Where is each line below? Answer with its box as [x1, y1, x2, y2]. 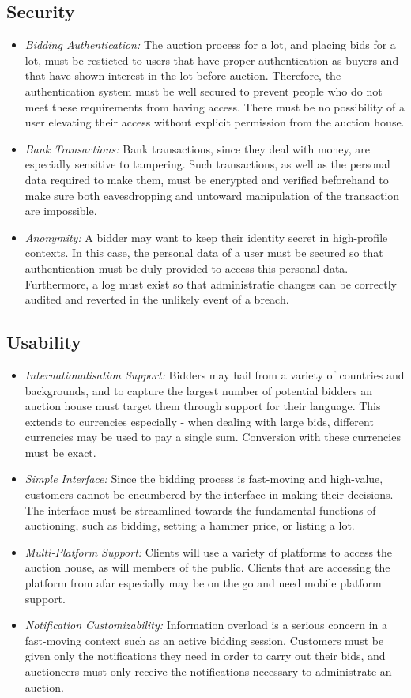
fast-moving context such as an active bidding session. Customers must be [25, 632, 384, 648]
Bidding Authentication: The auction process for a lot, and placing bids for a [25, 36, 396, 53]
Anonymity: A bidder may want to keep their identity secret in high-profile [25, 228, 388, 245]
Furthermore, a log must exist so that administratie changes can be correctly [25, 275, 397, 292]
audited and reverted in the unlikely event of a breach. [25, 291, 289, 307]
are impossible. [25, 202, 97, 219]
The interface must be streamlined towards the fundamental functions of [25, 501, 376, 518]
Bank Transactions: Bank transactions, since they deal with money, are [25, 140, 371, 157]
